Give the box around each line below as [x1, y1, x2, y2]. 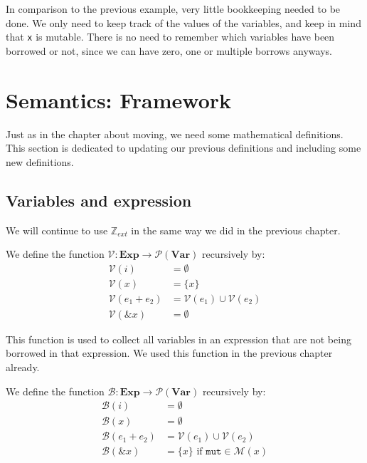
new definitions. [6, 154, 74, 169]
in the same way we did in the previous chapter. [131, 222, 341, 237]
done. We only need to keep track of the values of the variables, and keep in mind [6, 15, 361, 30]
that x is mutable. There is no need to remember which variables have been [6, 29, 335, 44]
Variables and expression [6, 189, 192, 211]
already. [6, 360, 40, 375]
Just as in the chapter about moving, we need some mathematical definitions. [6, 126, 344, 141]
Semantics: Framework [6, 85, 232, 114]
